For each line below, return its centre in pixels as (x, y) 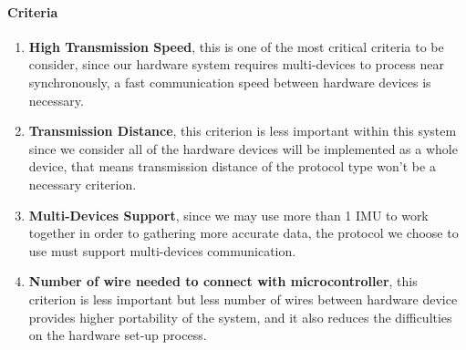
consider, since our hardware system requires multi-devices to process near (236, 64)
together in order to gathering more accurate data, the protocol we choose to (243, 233)
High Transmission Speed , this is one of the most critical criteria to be (236, 46)
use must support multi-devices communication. (162, 250)
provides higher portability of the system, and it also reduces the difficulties (240, 317)
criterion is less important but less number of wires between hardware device (243, 299)
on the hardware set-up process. (118, 335)
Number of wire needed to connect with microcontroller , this (223, 281)
